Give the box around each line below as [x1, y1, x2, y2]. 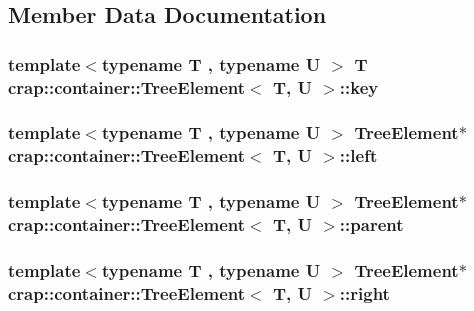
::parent [339, 212, 404, 237]
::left [339, 143, 378, 168]
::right [339, 280, 390, 305]
